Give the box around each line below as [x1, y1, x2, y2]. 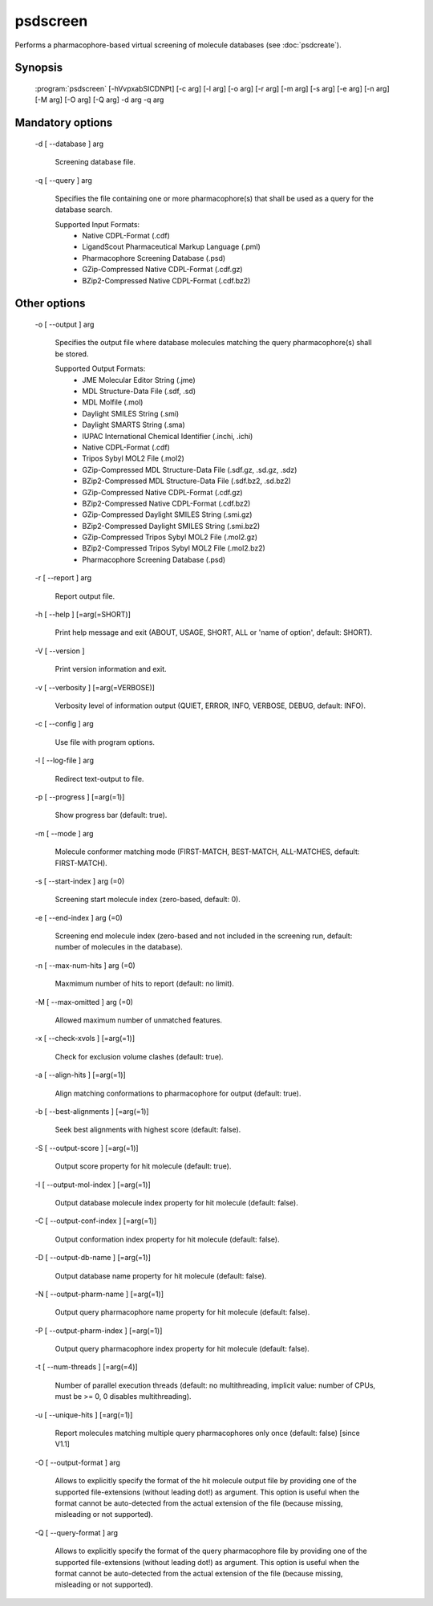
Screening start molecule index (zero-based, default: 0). [55, 895, 241, 905]
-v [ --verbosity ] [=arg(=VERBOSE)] [34, 682, 156, 692]
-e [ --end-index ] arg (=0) [34, 913, 123, 922]
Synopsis [14, 61, 63, 75]
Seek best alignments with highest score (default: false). [55, 1124, 241, 1135]
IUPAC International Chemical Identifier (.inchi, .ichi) [82, 431, 253, 441]
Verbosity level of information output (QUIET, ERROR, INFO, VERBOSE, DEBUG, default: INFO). [55, 701, 366, 710]
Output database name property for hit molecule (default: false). [55, 1271, 267, 1280]
